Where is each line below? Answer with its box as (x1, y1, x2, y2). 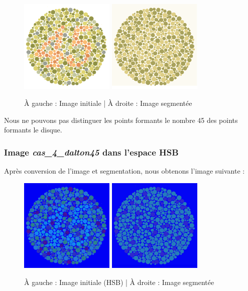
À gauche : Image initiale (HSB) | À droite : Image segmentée (24, 276, 214, 287)
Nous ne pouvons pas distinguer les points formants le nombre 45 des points (4, 114, 238, 125)
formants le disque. (4, 124, 62, 135)
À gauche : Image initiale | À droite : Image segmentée (24, 98, 192, 108)
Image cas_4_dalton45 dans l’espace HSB (4, 145, 179, 158)
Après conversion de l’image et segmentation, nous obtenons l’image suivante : (4, 166, 245, 176)
